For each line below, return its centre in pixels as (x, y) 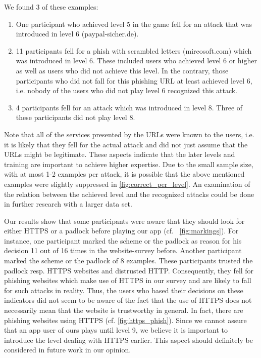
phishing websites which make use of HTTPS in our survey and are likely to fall (128, 280)
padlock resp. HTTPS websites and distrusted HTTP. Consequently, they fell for (129, 270)
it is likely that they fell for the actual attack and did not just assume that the (126, 144)
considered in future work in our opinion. (68, 350)
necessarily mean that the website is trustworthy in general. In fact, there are (124, 310)
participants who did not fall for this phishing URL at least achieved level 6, (134, 80)
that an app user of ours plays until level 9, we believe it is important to (116, 330)
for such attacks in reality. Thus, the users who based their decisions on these (124, 290)
